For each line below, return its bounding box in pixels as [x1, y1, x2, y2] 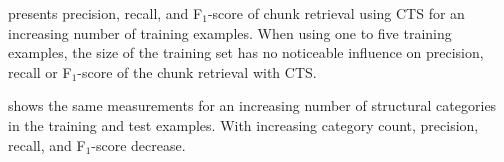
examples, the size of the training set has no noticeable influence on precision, [8, 42, 484, 63]
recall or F [8, 61, 72, 82]
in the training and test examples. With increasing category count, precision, [8, 114, 479, 135]
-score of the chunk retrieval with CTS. [77, 61, 317, 82]
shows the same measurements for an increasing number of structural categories [8, 95, 497, 116]
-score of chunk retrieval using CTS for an [207, 3, 465, 23]
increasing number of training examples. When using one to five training [8, 22, 452, 43]
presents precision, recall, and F [8, 3, 203, 23]
